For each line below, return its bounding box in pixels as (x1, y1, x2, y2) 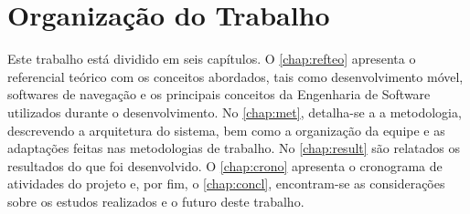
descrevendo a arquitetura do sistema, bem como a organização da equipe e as (7, 120, 445, 139)
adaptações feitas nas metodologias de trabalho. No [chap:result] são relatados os (7, 138, 461, 158)
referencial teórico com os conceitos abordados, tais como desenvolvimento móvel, (7, 66, 464, 86)
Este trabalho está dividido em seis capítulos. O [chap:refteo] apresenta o (7, 49, 416, 68)
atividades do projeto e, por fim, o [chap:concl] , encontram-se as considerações (7, 174, 445, 193)
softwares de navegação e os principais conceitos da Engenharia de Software (7, 85, 431, 104)
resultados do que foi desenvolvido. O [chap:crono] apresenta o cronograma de (7, 156, 443, 175)
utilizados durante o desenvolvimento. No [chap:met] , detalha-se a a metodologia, (7, 102, 462, 121)
